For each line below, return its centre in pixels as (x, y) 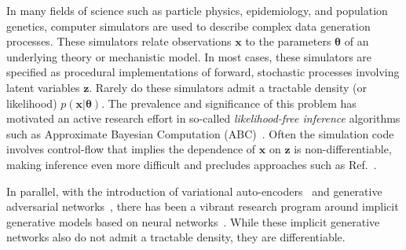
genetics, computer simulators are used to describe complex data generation (188, 26)
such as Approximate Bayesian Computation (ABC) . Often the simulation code (200, 133)
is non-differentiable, (343, 149)
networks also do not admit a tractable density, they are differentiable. (176, 237)
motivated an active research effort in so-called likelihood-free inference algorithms (203, 118)
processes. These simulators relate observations (119, 41)
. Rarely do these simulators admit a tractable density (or (228, 87)
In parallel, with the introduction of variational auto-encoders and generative (194, 191)
